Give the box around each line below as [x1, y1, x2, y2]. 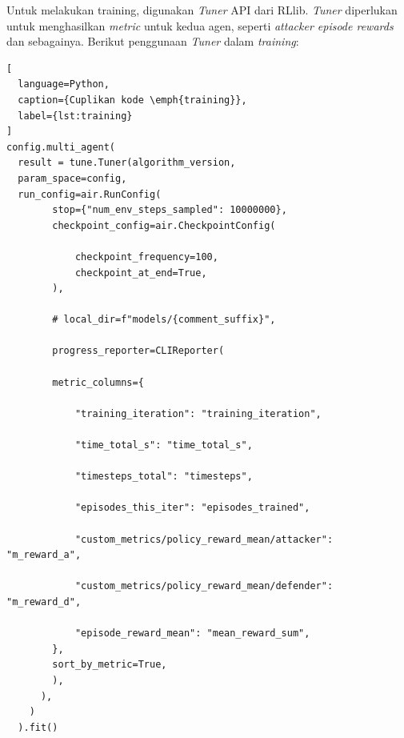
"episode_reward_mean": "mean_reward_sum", [74, 628, 310, 640]
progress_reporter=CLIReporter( [52, 345, 225, 357]
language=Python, [18, 78, 110, 90]
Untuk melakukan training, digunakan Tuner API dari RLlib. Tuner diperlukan [6, 2, 398, 18]
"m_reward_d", [6, 596, 82, 608]
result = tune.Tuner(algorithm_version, [18, 157, 236, 169]
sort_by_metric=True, [52, 659, 167, 671]
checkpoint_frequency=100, [74, 251, 218, 263]
